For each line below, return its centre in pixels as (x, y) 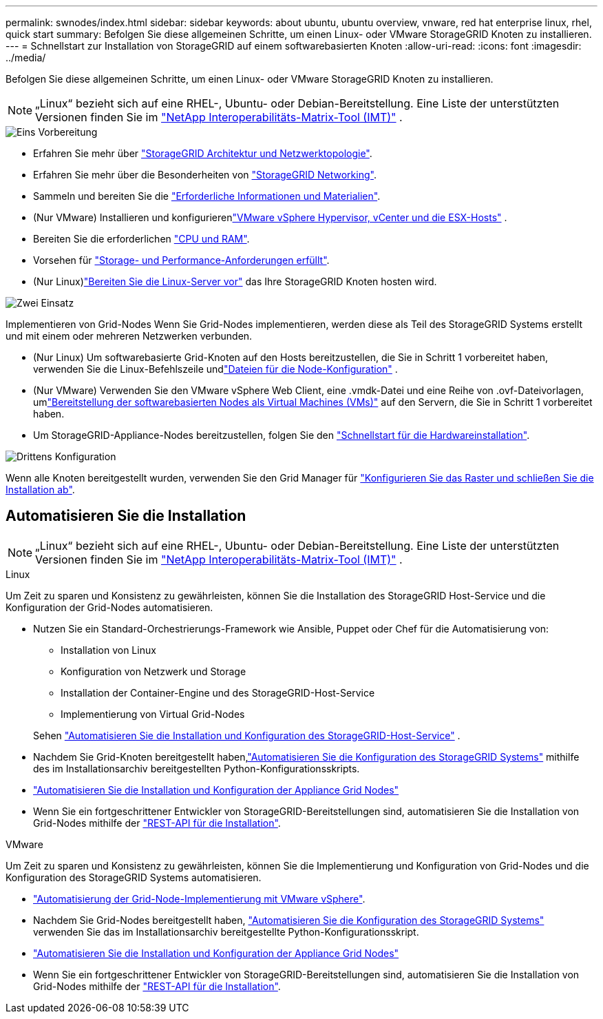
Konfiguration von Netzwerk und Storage (154, 671)
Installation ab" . (40, 490)
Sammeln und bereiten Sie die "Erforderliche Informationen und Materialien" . (207, 196)
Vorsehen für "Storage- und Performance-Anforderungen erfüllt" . (181, 260)
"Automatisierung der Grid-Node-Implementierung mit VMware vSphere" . (199, 898)
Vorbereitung (68, 132)
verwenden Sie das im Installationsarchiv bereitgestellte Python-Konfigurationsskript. (226, 931)
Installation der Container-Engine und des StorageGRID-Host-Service (218, 692)
